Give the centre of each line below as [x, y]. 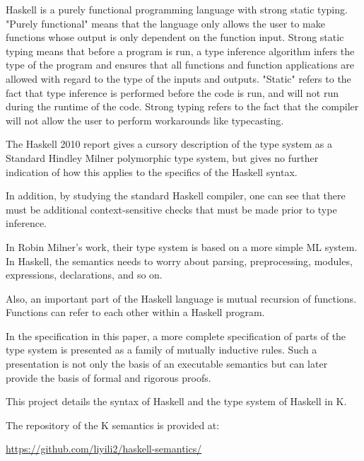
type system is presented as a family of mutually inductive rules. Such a [162, 350]
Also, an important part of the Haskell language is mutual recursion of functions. [181, 298]
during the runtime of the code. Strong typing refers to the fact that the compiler [182, 106]
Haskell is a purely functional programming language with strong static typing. [177, 9]
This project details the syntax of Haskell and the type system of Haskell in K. [176, 401]
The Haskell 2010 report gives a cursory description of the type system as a [169, 144]
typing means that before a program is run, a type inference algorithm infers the [180, 51]
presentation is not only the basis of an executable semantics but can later [167, 364]
